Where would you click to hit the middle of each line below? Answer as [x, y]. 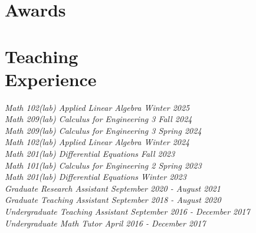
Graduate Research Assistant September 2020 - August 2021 [113, 188]
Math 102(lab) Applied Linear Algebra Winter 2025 [97, 107]
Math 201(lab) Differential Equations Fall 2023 [90, 154]
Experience [51, 79]
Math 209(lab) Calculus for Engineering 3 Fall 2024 [99, 119]
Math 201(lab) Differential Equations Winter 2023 [96, 177]
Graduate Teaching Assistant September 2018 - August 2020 [113, 200]
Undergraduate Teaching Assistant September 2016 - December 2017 [127, 211]
